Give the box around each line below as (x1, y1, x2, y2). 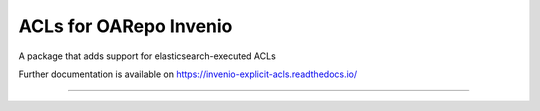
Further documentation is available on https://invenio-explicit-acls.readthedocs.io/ (18, 68, 358, 80)
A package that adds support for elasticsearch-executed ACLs (18, 50, 277, 62)
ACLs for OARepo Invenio (18, 15, 233, 37)
